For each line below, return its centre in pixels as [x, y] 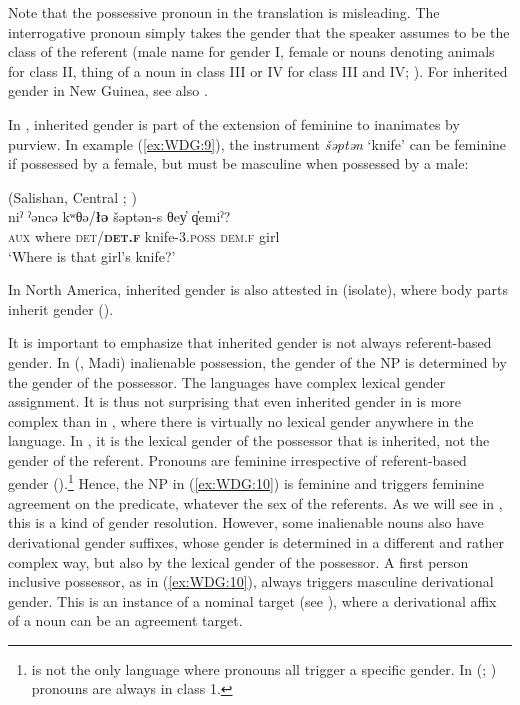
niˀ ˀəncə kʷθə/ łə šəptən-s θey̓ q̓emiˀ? [119, 216]
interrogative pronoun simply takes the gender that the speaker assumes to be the [259, 31]
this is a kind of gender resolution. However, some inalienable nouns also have [246, 522]
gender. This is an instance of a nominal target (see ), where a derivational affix [252, 600]
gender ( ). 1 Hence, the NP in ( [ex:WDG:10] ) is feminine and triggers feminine [246, 482]
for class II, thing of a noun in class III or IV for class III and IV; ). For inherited [258, 70]
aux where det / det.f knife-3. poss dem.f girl [144, 235]
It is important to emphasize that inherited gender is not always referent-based [250, 342]
